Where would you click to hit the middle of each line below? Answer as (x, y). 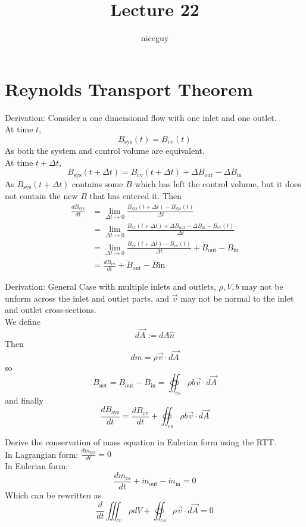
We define (23, 321)
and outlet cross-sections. (51, 310)
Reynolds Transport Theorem (129, 89)
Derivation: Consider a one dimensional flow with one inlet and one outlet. (141, 117)
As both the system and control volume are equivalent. (105, 151)
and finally (24, 400)
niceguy (155, 38)
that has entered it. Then (135, 196)
